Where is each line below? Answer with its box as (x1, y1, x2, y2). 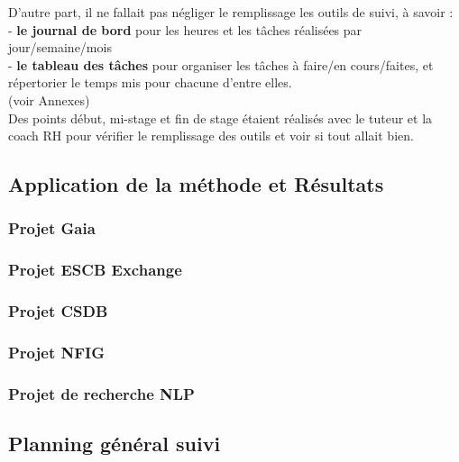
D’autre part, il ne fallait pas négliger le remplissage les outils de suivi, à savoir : (8, 3, 454, 21)
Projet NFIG (8, 340, 105, 363)
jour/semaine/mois (8, 38, 112, 57)
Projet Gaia (8, 217, 96, 240)
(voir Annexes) (8, 90, 90, 109)
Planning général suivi (8, 430, 221, 457)
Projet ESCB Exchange (8, 258, 182, 281)
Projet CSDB (8, 300, 108, 322)
